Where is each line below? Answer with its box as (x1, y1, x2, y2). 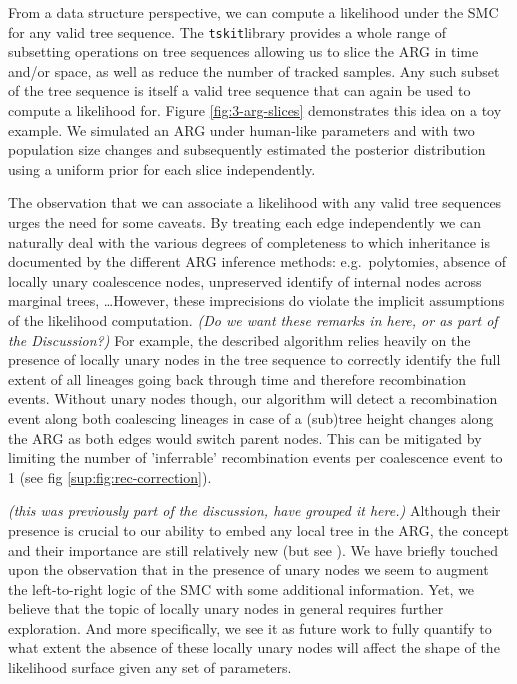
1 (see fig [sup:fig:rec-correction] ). (8, 466, 212, 487)
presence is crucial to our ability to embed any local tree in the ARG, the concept (8, 519, 510, 540)
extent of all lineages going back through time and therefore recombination (8, 368, 466, 389)
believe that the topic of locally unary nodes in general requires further (8, 598, 444, 619)
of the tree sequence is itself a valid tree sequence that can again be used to (8, 80, 471, 101)
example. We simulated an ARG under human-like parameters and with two (8, 119, 475, 140)
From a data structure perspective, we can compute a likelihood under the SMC (8, 2, 499, 22)
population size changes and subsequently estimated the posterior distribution (8, 139, 486, 160)
